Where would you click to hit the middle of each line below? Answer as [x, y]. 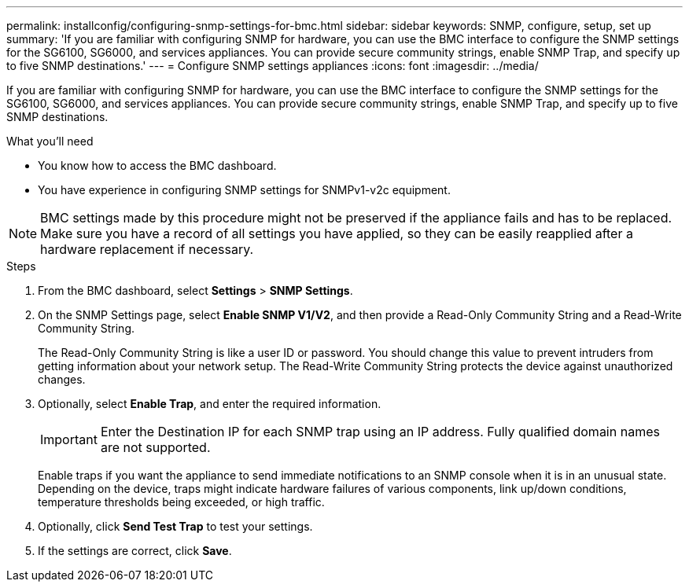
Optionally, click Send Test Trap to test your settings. [175, 526]
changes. [62, 379]
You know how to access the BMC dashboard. [157, 165]
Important [69, 439]
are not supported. [155, 447]
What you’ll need [50, 141]
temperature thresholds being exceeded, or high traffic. [181, 502]
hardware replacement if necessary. [147, 249]
